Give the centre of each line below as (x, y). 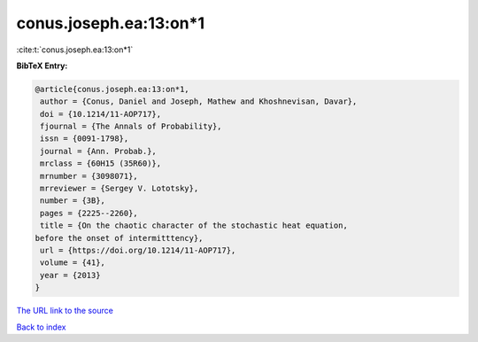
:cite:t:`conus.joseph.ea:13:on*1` (75, 50)
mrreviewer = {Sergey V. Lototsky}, (119, 189)
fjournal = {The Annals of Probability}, (131, 127)
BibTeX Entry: (42, 66)
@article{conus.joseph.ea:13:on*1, (112, 89)
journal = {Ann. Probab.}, (98, 151)
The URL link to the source (65, 311)
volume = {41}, (73, 263)
